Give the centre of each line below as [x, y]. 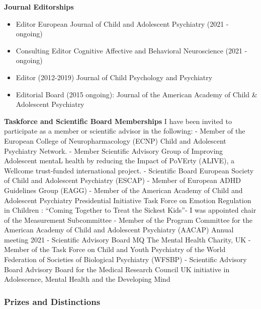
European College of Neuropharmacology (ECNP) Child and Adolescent [115, 140]
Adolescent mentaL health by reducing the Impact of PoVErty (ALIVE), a [119, 161]
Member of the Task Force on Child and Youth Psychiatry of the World [115, 249]
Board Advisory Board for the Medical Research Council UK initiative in [117, 269]
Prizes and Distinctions [52, 301]
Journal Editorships [39, 7]
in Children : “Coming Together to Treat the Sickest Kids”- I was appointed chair [130, 210]
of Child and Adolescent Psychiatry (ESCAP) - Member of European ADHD [122, 180]
